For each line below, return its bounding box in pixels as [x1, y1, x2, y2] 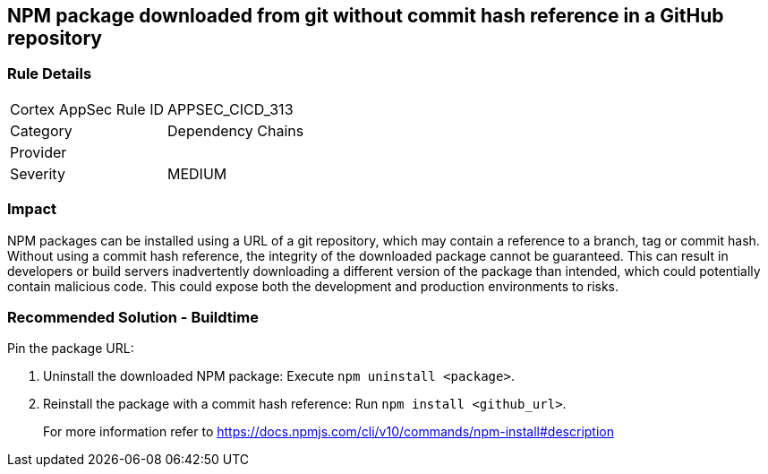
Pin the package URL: [7, 340, 134, 357]
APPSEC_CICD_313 [167, 99, 294, 118]
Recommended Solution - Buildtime [7, 307, 259, 326]
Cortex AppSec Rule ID [10, 99, 165, 118]
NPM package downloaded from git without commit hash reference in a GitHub [7, 4, 724, 27]
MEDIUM [167, 164, 227, 183]
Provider [10, 142, 67, 161]
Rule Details [7, 65, 92, 83]
